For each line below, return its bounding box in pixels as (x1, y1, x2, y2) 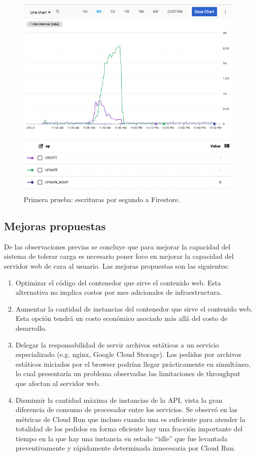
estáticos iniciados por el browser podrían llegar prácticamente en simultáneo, (15, 358, 251, 369)
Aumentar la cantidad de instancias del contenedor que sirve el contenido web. (15, 303, 253, 314)
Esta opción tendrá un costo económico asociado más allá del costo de (15, 313, 227, 323)
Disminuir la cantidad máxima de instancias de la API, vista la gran (15, 394, 222, 405)
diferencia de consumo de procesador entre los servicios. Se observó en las (15, 404, 238, 415)
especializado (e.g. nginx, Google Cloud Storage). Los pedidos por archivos (15, 349, 242, 359)
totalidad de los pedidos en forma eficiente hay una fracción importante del (15, 423, 243, 434)
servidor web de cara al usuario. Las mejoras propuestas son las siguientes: (4, 260, 229, 271)
